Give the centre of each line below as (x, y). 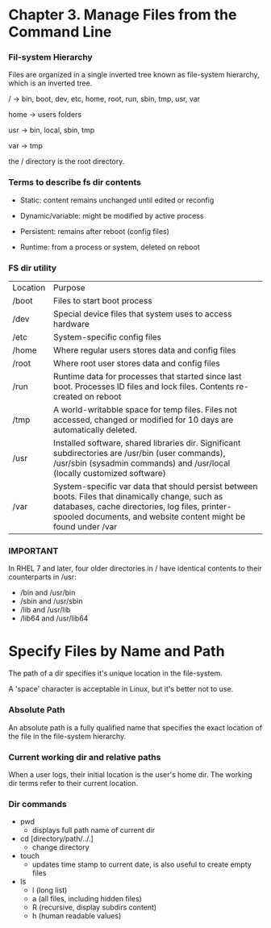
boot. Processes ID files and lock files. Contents (144, 387)
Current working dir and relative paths (85, 757)
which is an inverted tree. (50, 83)
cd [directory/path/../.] (57, 839)
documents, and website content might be (166, 516)
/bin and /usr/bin (48, 593)
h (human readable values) (77, 916)
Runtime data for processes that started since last (148, 377)
